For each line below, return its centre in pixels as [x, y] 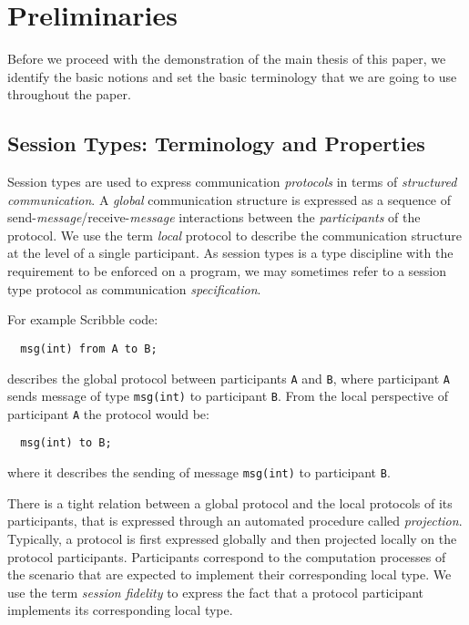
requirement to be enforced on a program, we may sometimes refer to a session [227, 271]
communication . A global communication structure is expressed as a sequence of [229, 199]
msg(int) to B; [66, 443]
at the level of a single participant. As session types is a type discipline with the [230, 253]
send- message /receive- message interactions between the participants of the [214, 217]
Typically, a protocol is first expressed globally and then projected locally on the [232, 538]
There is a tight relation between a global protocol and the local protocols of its [230, 502]
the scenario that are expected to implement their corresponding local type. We [229, 574]
